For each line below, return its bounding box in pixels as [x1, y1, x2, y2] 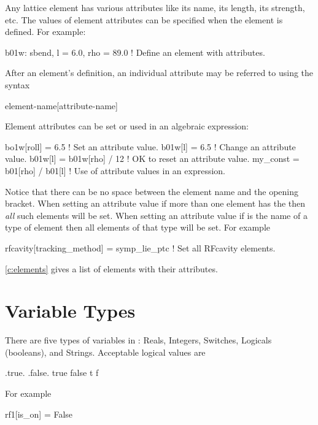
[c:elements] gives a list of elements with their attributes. [5, 262, 218, 275]
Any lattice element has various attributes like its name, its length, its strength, [5, 1, 305, 13]
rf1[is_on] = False [5, 407, 73, 420]
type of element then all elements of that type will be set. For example [5, 221, 271, 234]
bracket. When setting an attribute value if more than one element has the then [5, 197, 306, 210]
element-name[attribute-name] [5, 99, 118, 112]
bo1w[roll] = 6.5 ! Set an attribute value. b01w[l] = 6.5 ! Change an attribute [5, 140, 296, 153]
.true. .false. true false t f [5, 366, 99, 379]
